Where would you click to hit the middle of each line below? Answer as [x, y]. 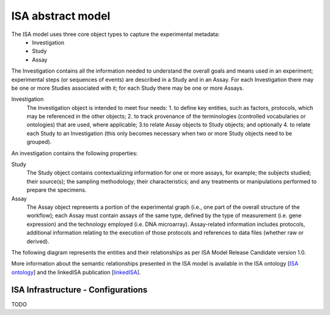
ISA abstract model [61, 16]
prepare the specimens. [57, 190]
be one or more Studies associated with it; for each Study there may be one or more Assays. [128, 88]
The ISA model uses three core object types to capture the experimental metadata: [116, 34]
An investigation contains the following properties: [75, 153]
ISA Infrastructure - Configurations [79, 290]
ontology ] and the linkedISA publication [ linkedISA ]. [76, 272]
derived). [38, 241]
